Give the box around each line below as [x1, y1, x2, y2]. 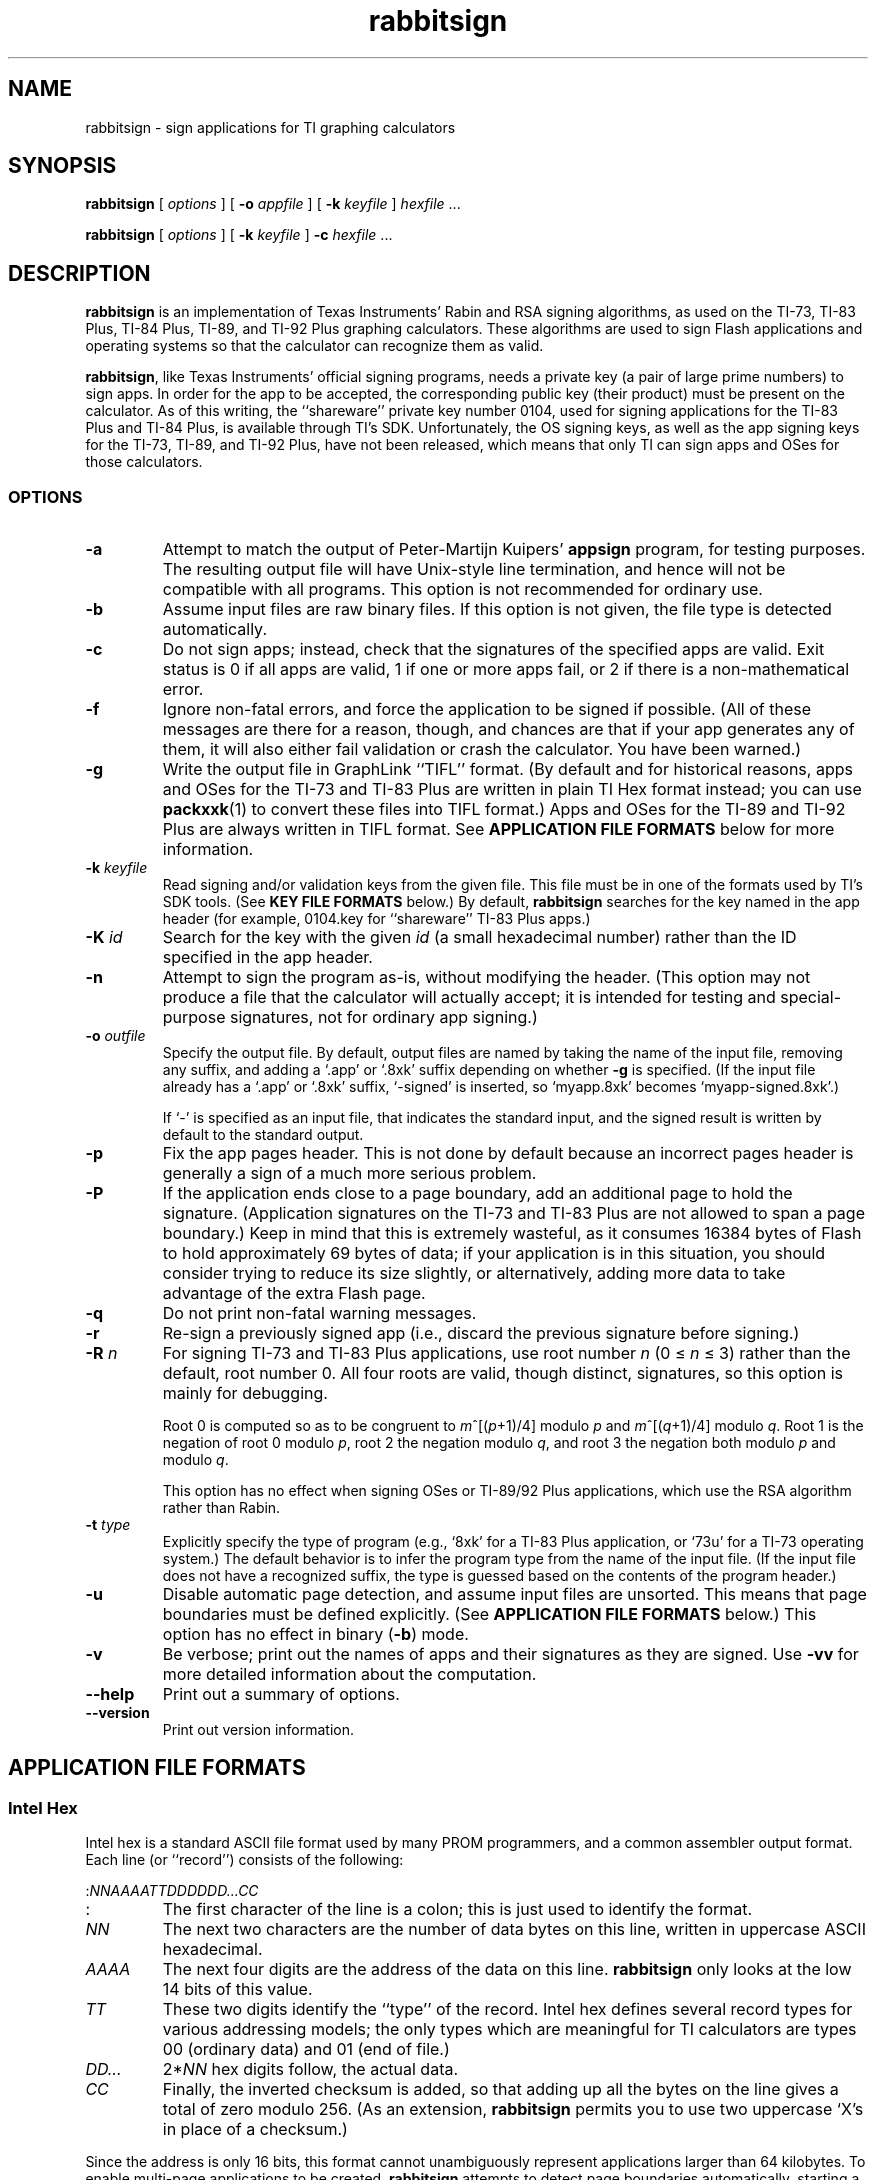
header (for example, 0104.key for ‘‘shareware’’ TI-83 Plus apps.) [162, 910, 591, 928]
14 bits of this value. [162, 1979, 313, 2000]
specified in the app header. [162, 947, 373, 968]
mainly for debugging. [162, 1383, 328, 1404]
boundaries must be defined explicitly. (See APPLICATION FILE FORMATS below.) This [162, 1604, 817, 1625]
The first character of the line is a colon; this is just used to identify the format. [162, 1899, 753, 1920]
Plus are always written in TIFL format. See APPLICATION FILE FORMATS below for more [162, 819, 835, 840]
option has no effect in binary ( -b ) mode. [162, 1624, 469, 1645]
